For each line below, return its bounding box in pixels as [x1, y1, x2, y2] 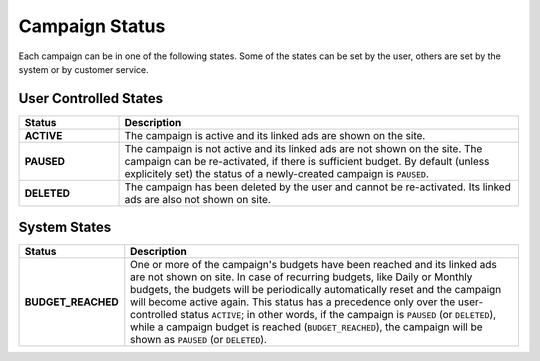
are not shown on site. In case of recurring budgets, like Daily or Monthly [130, 270, 473, 284]
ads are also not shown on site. [124, 192, 272, 206]
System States [18, 219, 112, 236]
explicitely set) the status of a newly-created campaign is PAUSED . [124, 166, 429, 180]
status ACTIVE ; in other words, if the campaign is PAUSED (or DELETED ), [180, 308, 497, 322]
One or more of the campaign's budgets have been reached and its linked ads [130, 258, 497, 272]
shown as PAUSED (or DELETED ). [130, 333, 267, 347]
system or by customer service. [18, 63, 149, 75]
